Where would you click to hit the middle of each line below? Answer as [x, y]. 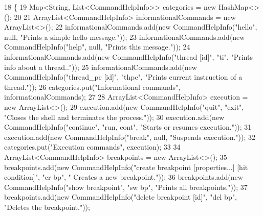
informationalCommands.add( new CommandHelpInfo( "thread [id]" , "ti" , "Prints [129, 56]
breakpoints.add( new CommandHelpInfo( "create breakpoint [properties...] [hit [126, 167]
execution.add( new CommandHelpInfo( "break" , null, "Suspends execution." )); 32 [130, 137]
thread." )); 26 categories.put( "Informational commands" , [92, 87]
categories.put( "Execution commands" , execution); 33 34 [92, 147]
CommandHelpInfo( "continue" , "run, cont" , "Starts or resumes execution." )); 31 [128, 127]
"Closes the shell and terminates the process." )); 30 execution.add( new [114, 117]
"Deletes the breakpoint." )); [47, 207]
